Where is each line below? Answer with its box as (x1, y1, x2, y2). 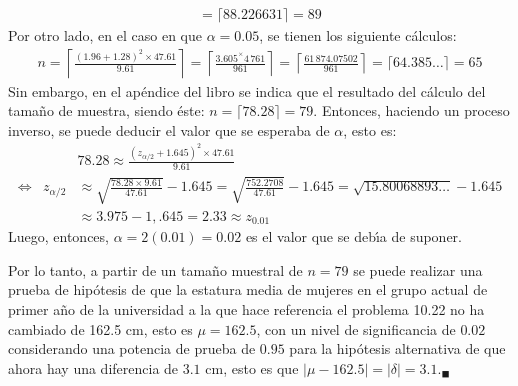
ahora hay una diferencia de (8, 357, 179, 378)
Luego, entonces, (8, 226, 109, 247)
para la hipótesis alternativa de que (289, 338, 506, 359)
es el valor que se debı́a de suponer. (245, 226, 462, 247)
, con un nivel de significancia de (256, 318, 456, 339)
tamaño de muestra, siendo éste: (8, 100, 205, 121)
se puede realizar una (353, 259, 483, 280)
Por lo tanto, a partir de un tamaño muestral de (8, 259, 303, 280)
